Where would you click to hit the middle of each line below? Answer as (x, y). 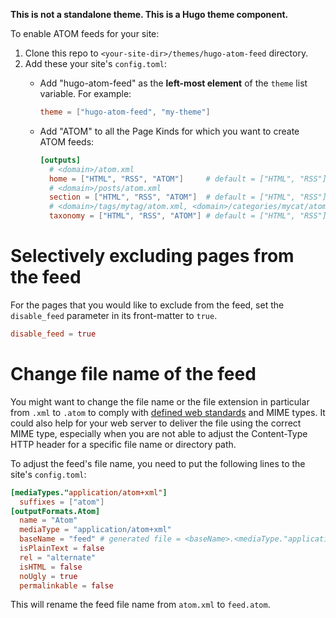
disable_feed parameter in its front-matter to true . (114, 315)
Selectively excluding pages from (152, 256)
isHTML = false (51, 567)
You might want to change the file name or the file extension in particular (160, 401)
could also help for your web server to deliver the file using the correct (156, 423)
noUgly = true (48, 576)
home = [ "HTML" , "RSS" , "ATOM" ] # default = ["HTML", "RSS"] (187, 179)
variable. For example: (85, 93)
